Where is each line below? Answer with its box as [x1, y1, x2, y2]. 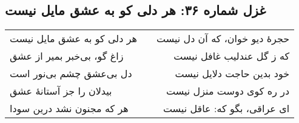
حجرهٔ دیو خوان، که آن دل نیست [156, 31, 290, 46]
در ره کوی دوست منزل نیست [166, 84, 290, 98]
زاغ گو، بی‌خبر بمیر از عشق [10, 49, 124, 63]
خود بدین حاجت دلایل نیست [175, 66, 290, 81]
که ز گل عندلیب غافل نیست [173, 49, 290, 63]
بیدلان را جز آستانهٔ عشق [10, 84, 112, 98]
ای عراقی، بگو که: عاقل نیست [163, 101, 290, 116]
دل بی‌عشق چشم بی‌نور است [10, 66, 132, 81]
